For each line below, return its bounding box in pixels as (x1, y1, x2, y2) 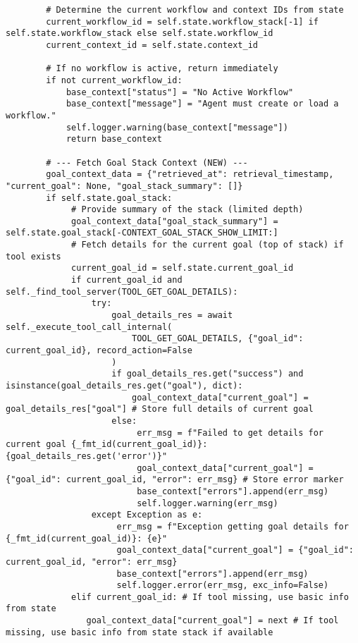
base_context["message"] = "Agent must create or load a (66, 99, 339, 109)
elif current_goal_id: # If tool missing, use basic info (71, 592, 349, 602)
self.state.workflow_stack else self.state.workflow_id (6, 28, 273, 39)
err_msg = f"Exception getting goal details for (116, 521, 349, 532)
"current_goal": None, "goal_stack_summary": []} (6, 180, 243, 191)
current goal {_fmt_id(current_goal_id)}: (6, 439, 208, 450)
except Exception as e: (91, 510, 203, 520)
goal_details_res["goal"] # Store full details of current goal (6, 404, 314, 415)
